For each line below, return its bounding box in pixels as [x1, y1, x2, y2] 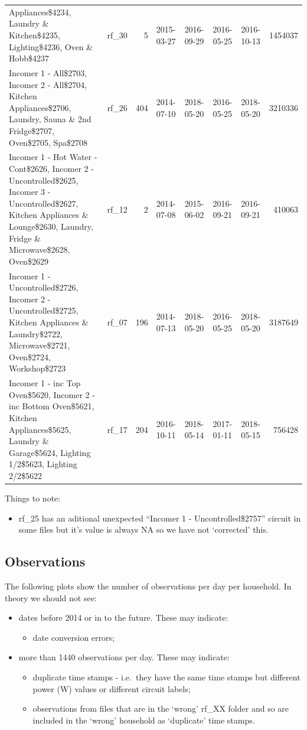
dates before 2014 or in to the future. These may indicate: [18, 611, 228, 624]
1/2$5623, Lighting [9, 458, 77, 470]
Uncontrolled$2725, [9, 304, 79, 317]
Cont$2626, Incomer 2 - [9, 162, 94, 174]
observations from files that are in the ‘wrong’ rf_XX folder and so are [32, 702, 289, 715]
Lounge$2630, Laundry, [9, 220, 93, 232]
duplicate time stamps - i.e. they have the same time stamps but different [32, 670, 301, 683]
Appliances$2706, [9, 101, 71, 113]
